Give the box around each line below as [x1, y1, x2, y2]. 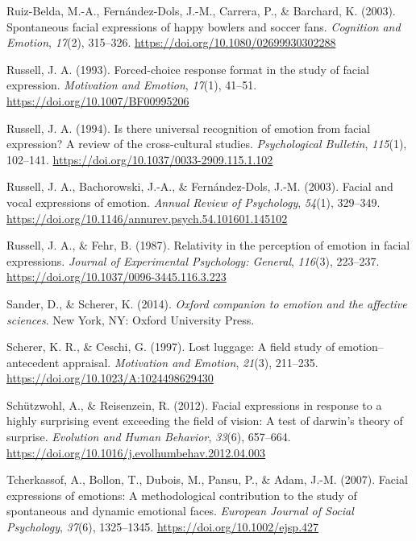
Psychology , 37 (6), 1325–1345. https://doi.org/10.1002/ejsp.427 [6, 518, 319, 535]
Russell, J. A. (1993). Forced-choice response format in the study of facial [6, 60, 369, 77]
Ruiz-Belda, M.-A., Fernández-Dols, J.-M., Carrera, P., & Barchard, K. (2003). [6, 2, 396, 19]
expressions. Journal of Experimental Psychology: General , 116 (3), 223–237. [6, 252, 380, 269]
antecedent [6, 353, 60, 370]
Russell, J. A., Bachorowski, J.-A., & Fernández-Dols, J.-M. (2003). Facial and [6, 178, 393, 195]
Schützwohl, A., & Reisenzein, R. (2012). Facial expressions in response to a [6, 396, 382, 413]
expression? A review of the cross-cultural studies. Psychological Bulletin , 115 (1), [6, 135, 407, 152]
